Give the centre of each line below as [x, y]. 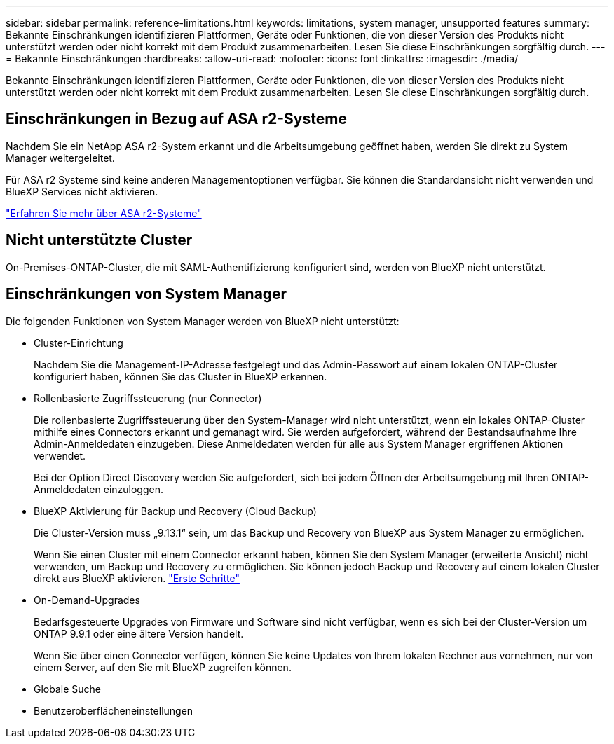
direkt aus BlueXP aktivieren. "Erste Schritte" [137, 578]
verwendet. [60, 455]
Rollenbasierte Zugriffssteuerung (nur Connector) [148, 398]
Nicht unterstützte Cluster [99, 240]
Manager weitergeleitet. [60, 158]
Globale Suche [67, 689]
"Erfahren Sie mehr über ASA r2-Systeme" [104, 213]
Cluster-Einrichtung [79, 343]
